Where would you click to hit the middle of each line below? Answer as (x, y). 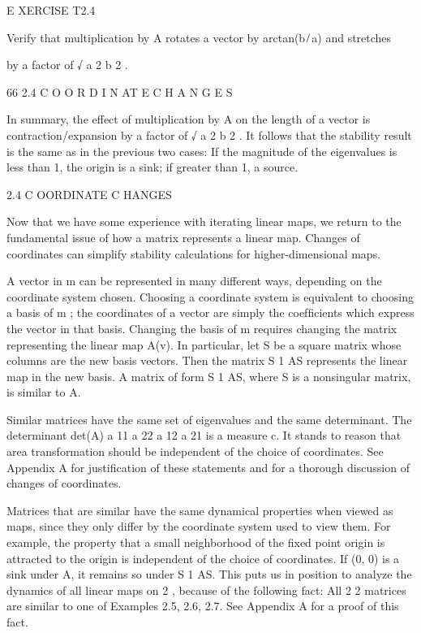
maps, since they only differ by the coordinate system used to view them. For (199, 526)
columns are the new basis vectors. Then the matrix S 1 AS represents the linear (207, 360)
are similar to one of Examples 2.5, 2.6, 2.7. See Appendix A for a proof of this (203, 606)
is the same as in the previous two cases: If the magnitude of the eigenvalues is (202, 151)
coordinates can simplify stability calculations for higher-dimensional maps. (194, 253)
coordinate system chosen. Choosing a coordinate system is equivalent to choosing (210, 296)
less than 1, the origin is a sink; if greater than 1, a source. (153, 167)
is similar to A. (44, 392)
